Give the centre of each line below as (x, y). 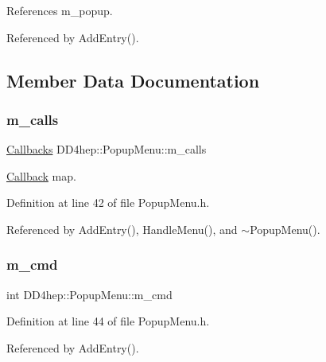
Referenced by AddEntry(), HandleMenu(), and (122, 229)
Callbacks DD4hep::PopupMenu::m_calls (107, 149)
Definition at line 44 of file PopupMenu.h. (108, 321)
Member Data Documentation (133, 80)
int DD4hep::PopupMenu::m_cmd (89, 294)
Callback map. (41, 175)
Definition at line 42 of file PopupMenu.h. (108, 202)
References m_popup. (60, 10)
